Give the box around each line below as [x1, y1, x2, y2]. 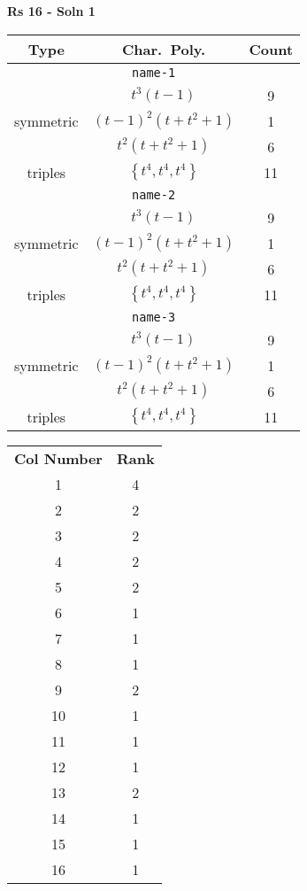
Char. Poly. [122, 38, 206, 59]
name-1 [132, 65, 176, 80]
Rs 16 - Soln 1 [7, 2, 96, 19]
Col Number [14, 447, 103, 469]
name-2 [132, 187, 176, 202]
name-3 [132, 309, 176, 324]
